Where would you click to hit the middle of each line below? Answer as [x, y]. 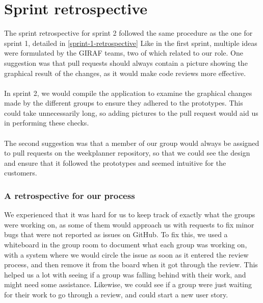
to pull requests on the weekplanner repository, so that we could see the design [127, 153]
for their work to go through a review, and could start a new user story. [116, 294]
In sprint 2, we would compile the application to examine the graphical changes [128, 93]
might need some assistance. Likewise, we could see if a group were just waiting [128, 284]
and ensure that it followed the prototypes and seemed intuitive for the [115, 162]
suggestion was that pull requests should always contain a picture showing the [126, 62]
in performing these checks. [47, 123]
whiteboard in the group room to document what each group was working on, [126, 245]
